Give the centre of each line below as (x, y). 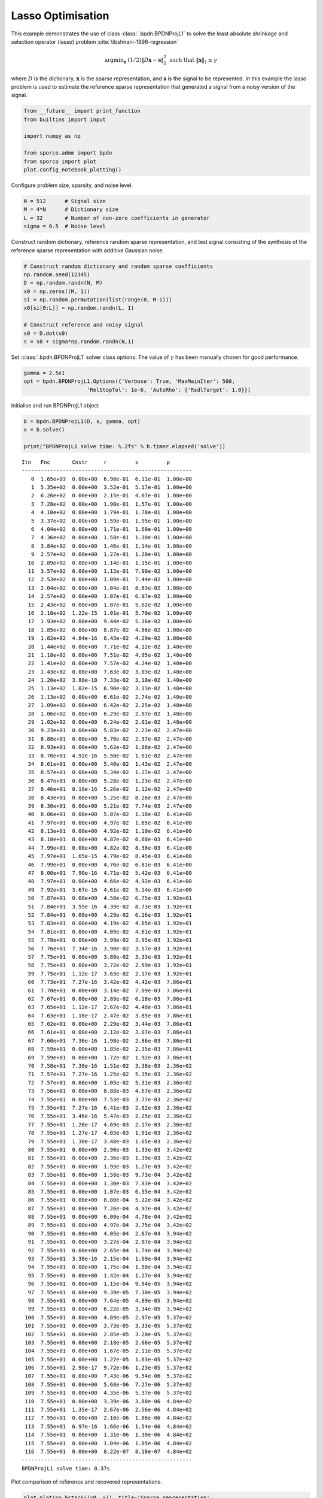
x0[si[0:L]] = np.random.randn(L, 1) (79, 308)
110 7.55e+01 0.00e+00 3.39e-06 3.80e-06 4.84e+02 (109, 1401)
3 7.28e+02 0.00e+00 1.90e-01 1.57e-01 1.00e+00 (112, 504)
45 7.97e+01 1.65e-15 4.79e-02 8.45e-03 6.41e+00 (110, 856)
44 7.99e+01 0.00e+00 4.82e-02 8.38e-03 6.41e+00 (110, 848)
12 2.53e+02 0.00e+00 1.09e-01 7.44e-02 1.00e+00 (110, 579)
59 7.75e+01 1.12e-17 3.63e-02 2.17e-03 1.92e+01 (110, 973)
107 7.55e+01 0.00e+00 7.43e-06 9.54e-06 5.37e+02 (109, 1376)
